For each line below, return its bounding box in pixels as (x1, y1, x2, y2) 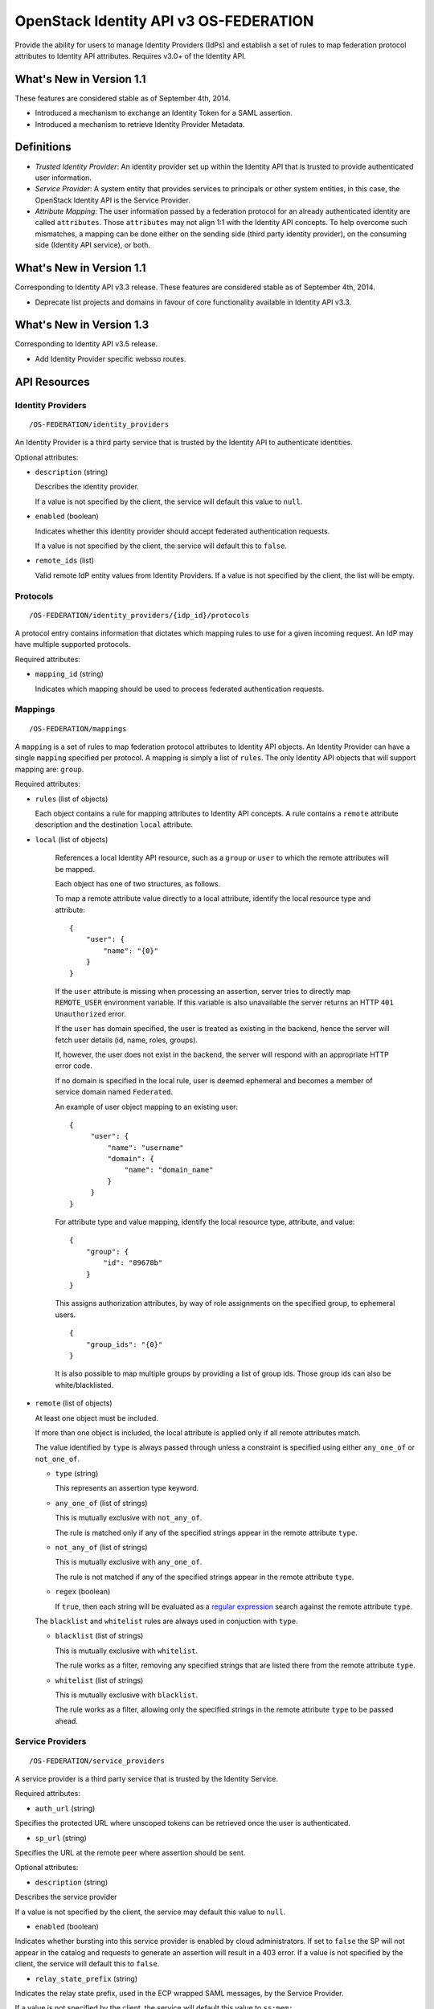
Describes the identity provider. (35, 482, 140, 492)
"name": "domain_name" (124, 1165, 214, 1175)
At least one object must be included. (35, 1413, 158, 1422)
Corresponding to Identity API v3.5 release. (14, 339, 158, 349)
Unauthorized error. (55, 1009, 126, 1018)
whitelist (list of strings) (55, 1676, 144, 1685)
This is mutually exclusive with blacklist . (55, 1690, 199, 1700)
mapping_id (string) (35, 669, 104, 679)
